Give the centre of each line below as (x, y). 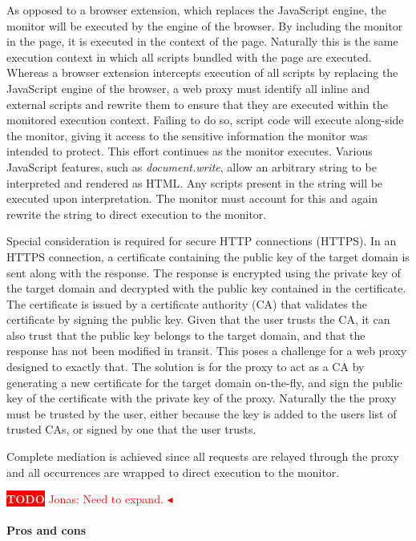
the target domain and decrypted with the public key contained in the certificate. (206, 288)
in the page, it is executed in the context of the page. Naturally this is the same (202, 41)
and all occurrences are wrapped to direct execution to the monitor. (173, 472)
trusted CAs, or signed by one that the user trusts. (131, 429)
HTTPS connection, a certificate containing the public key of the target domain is (208, 256)
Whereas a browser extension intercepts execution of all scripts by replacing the (202, 73)
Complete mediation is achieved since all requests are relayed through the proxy (203, 456)
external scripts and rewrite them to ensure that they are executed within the (198, 104)
